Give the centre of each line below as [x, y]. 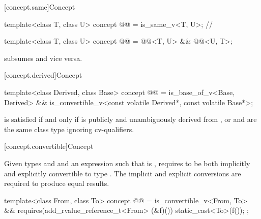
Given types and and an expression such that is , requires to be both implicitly [127, 163]
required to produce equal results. [57, 183]
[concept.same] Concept [40, 7]
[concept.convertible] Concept [49, 146]
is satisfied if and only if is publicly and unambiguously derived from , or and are [130, 119]
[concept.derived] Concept [43, 75]
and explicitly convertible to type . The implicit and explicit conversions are [123, 173]
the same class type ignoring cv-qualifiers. [69, 129]
